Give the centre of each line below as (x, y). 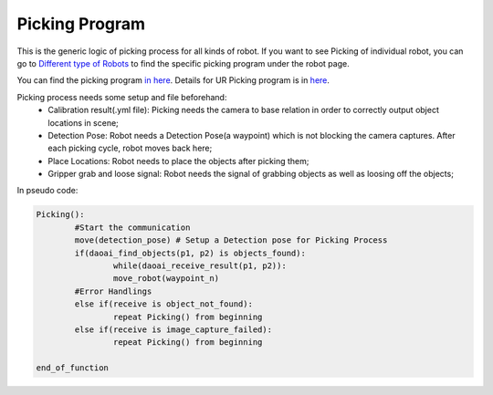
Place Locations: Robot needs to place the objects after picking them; (178, 161)
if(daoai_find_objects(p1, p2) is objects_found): (190, 253)
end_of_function (73, 368)
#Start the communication (132, 227)
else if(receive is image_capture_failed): (173, 329)
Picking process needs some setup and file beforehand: (122, 97)
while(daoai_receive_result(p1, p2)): (199, 266)
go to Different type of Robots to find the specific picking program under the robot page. (184, 63)
